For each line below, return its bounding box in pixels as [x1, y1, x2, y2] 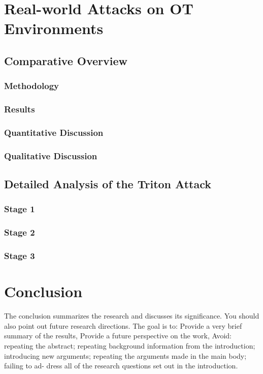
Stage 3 [4, 249, 35, 262]
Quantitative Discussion [4, 126, 104, 138]
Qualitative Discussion [4, 149, 97, 162]
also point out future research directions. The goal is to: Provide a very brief [4, 320, 242, 331]
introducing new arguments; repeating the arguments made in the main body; [4, 350, 247, 361]
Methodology [4, 79, 59, 92]
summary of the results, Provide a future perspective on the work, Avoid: [4, 330, 232, 341]
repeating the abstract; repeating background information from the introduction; [4, 340, 255, 351]
